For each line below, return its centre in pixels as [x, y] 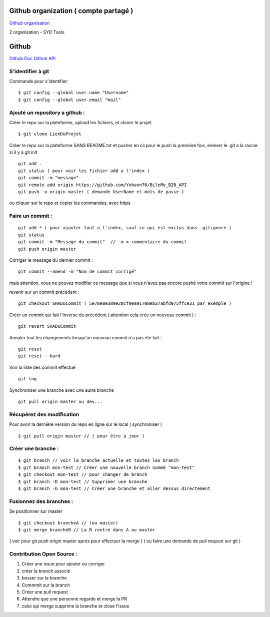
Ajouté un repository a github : [47, 113]
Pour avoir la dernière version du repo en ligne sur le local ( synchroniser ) [86, 424]
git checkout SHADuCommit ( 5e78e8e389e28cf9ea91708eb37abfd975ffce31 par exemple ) [125, 303]
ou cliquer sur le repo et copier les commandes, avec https [70, 203]
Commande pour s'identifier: [39, 81]
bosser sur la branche [44, 578]
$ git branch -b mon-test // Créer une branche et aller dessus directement [114, 489]
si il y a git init [23, 152]
